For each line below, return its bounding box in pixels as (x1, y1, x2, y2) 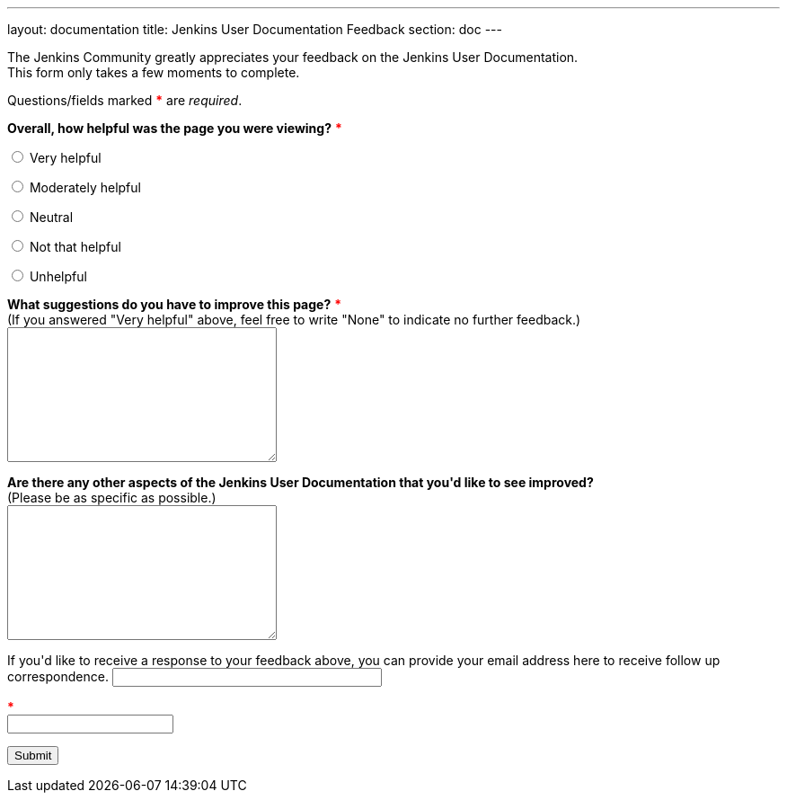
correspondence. (7, 669, 109, 684)
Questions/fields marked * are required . (7, 93, 243, 108)
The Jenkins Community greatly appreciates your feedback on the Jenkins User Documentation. (7, 49, 579, 65)
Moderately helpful (29, 180, 141, 195)
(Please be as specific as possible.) (7, 490, 217, 505)
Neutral (29, 209, 74, 225)
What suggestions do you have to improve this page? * (7, 297, 342, 312)
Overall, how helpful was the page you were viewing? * (7, 120, 342, 136)
